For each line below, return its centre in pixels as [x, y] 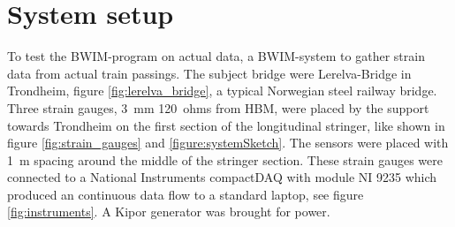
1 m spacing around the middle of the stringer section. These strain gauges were [225, 159]
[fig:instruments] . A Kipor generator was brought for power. [169, 212]
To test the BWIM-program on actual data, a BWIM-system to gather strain [216, 56]
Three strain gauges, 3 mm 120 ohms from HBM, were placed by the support [218, 107]
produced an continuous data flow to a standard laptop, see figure [186, 194]
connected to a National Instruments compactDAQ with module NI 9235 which [222, 177]
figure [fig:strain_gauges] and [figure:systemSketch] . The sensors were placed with [228, 143]
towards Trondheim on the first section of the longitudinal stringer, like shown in [226, 125]
